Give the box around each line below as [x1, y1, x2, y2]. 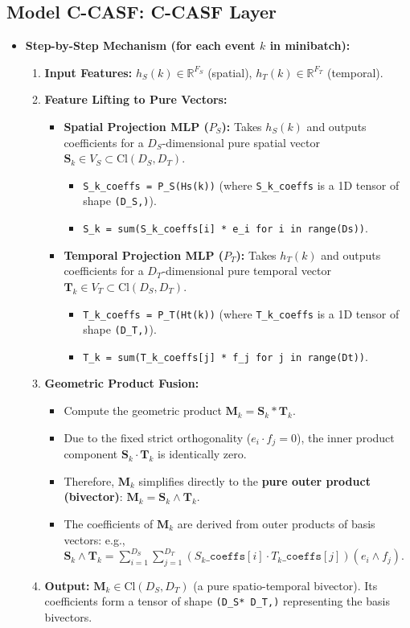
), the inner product [296, 429, 395, 445]
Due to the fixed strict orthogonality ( [64, 429, 252, 445]
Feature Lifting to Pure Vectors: [44, 91, 228, 108]
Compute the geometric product [64, 402, 222, 419]
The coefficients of [64, 515, 154, 532]
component [64, 445, 118, 462]
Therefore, [64, 472, 115, 489]
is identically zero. [158, 445, 247, 462]
